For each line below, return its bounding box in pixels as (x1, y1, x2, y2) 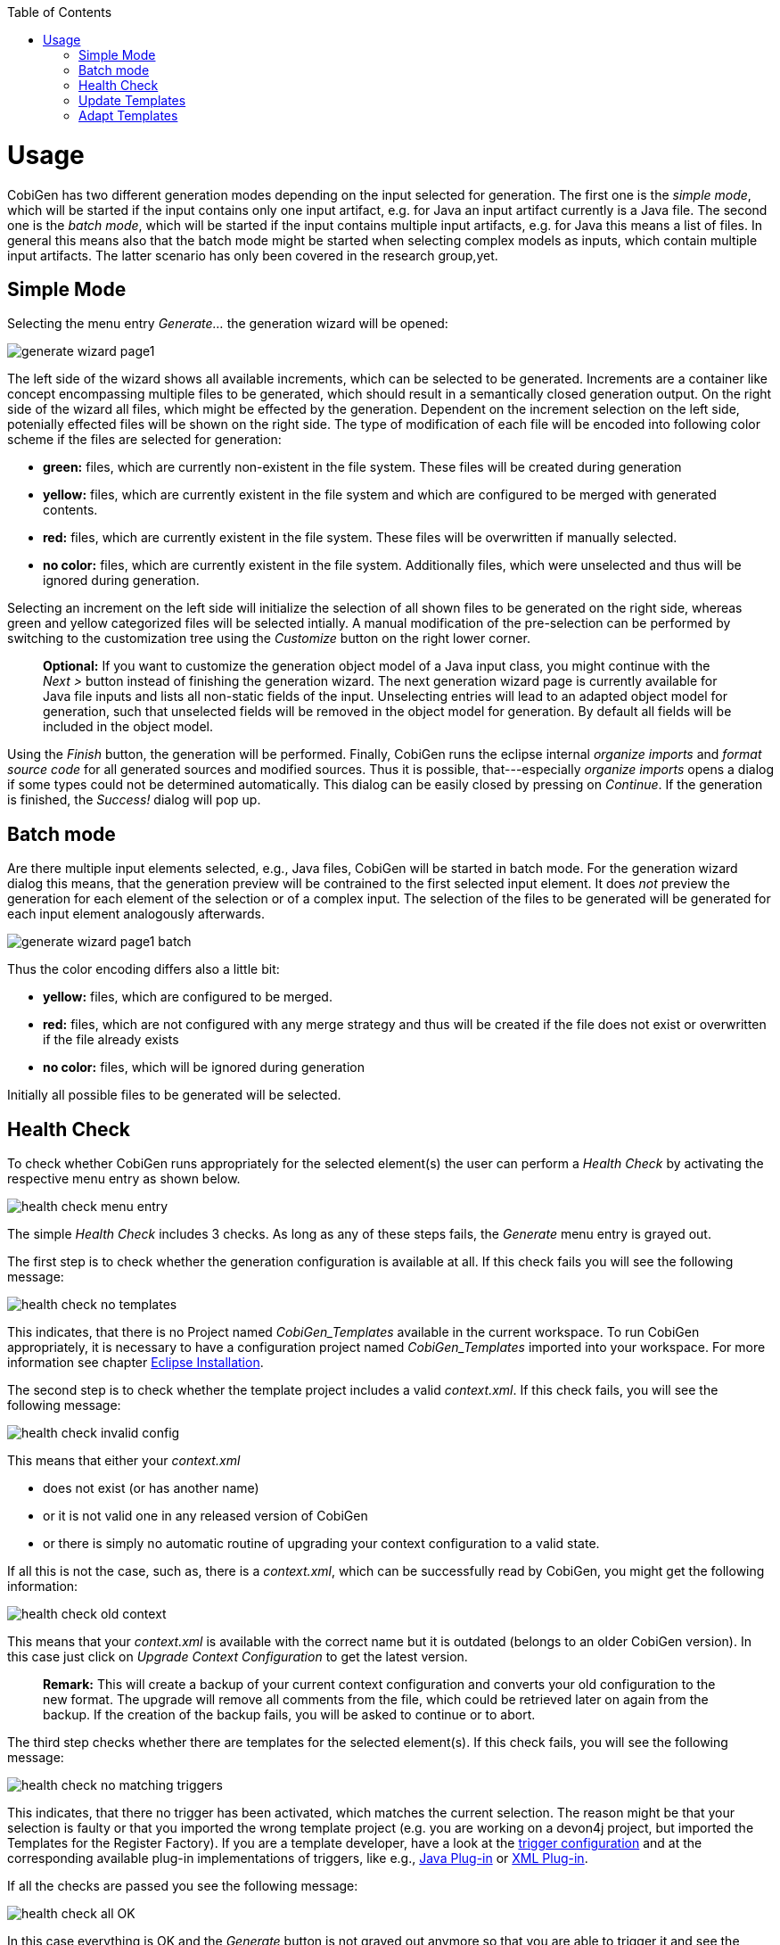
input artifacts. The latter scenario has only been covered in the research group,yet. (7, 247, 498, 263)
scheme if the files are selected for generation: (7, 432, 282, 448)
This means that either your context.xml (7, 1453, 241, 1469)
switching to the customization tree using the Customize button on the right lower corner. (7, 630, 530, 647)
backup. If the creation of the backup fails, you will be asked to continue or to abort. (43, 1707, 536, 1723)
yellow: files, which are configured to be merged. (43, 989, 333, 1005)
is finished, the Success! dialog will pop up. (7, 792, 261, 808)
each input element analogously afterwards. (7, 906, 265, 922)
